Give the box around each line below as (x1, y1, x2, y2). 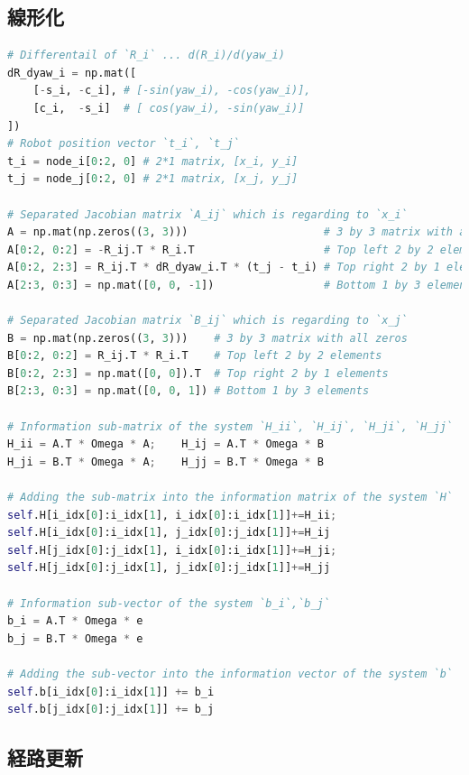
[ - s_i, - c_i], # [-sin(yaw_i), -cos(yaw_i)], (32, 84, 311, 97)
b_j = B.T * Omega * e (7, 632, 143, 645)
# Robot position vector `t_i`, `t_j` (7, 137, 240, 151)
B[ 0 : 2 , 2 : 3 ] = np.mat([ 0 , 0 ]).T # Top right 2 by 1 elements (7, 366, 389, 380)
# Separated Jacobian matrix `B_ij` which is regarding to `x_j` (7, 314, 408, 328)
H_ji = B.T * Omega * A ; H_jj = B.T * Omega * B (7, 455, 324, 468)
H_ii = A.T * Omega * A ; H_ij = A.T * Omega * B (7, 438, 324, 451)
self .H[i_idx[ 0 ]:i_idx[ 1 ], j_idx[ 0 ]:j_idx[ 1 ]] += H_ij (7, 526, 331, 540)
